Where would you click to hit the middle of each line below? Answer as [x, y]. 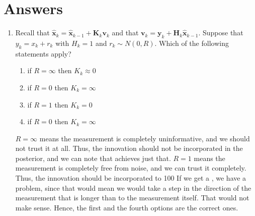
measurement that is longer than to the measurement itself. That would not [132, 198]
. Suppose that [221, 33]
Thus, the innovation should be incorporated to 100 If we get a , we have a [131, 178]
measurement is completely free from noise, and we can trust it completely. [131, 168]
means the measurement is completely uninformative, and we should [145, 138]
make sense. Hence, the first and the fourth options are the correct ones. [127, 207]
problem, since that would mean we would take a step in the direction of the [133, 187]
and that [125, 33]
